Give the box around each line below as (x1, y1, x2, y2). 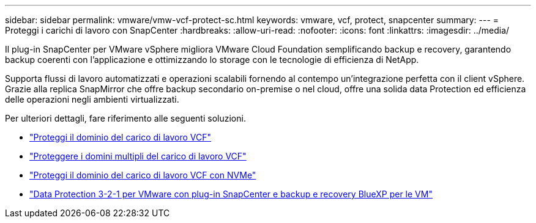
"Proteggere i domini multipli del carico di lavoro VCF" (29, 151, 247, 161)
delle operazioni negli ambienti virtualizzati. (5, 94, 179, 104)
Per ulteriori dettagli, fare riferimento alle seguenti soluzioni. (5, 113, 246, 123)
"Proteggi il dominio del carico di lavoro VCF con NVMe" (29, 170, 256, 180)
